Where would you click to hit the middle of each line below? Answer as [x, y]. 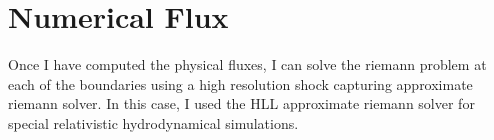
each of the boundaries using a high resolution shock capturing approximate [240, 83]
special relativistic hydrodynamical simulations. [153, 122]
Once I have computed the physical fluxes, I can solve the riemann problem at [247, 64]
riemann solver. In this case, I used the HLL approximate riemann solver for [241, 103]
